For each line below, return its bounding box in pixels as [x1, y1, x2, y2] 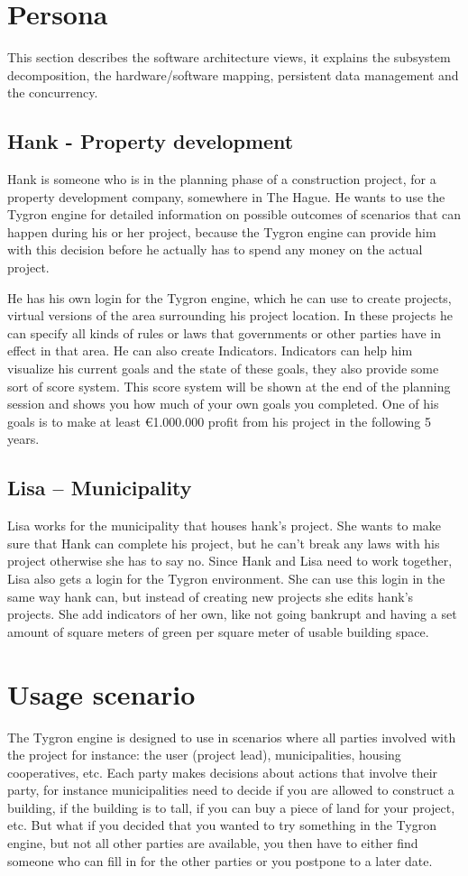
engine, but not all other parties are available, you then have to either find [7, 834, 418, 853]
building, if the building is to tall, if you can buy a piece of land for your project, [7, 798, 455, 816]
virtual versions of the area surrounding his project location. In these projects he [7, 306, 453, 325]
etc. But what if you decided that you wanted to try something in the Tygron [7, 816, 436, 835]
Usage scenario [7, 675, 196, 712]
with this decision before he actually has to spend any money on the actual [7, 240, 423, 259]
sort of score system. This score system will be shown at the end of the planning [7, 376, 451, 395]
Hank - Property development [7, 127, 294, 155]
